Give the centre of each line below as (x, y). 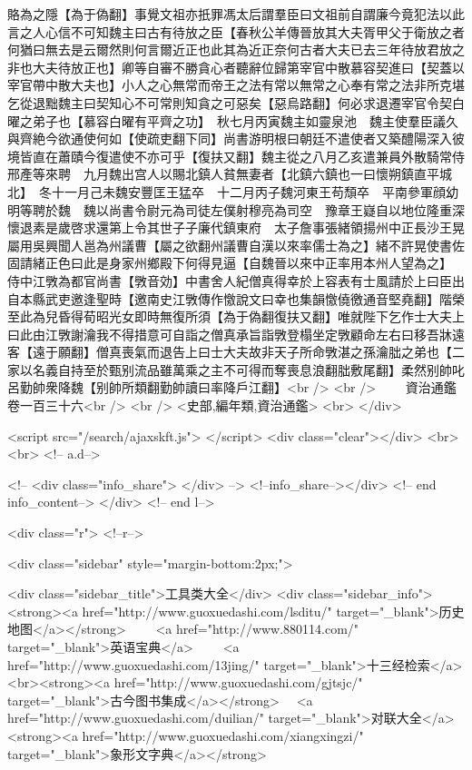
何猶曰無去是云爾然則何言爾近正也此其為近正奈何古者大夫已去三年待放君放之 (236, 49)
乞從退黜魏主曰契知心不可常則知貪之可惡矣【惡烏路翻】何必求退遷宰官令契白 (236, 102)
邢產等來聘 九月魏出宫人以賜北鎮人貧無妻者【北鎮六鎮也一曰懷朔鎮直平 (223, 174)
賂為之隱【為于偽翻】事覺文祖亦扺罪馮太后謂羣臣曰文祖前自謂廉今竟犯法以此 (236, 14)
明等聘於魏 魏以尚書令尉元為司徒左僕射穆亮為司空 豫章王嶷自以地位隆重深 (236, 209)
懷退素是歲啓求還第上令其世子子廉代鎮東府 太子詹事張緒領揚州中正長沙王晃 (236, 227)
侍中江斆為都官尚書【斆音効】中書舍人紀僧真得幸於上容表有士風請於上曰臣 (230, 280)
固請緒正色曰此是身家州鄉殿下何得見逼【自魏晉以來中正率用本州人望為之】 (226, 263)
